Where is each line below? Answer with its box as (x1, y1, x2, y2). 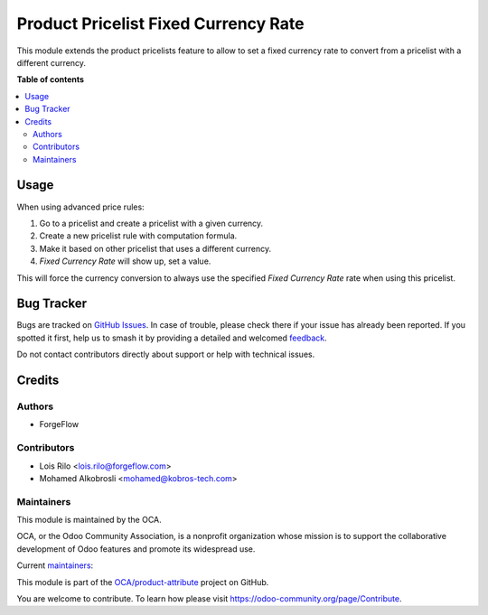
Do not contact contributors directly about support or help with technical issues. (16, 349, 315, 360)
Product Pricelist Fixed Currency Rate (16, 14, 305, 33)
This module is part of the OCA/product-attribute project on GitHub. (16, 576, 269, 587)
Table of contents (16, 74, 85, 85)
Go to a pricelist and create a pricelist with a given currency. (39, 218, 264, 228)
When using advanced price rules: (16, 201, 145, 212)
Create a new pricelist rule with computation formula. (39, 230, 238, 241)
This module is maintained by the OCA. (16, 515, 162, 526)
